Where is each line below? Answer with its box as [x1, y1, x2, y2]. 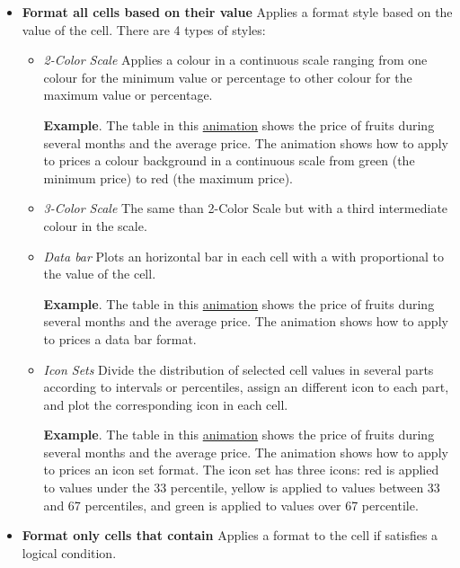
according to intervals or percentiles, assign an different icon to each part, [43, 377, 449, 396]
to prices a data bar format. [43, 329, 197, 348]
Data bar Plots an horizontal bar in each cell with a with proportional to [43, 246, 444, 265]
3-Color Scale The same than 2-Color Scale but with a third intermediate [43, 199, 448, 217]
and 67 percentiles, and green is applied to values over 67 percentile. [43, 495, 419, 514]
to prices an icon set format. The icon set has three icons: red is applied [43, 460, 439, 479]
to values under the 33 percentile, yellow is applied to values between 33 [43, 478, 440, 497]
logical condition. [22, 543, 117, 562]
